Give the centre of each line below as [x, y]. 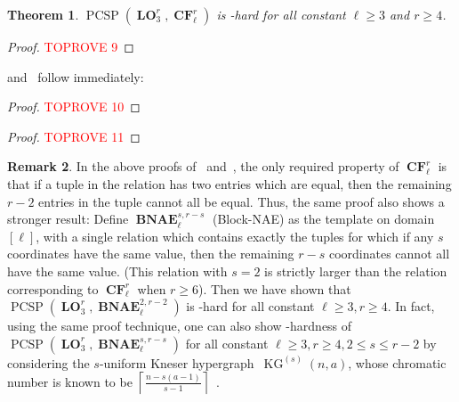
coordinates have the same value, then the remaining [151, 254]
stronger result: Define [68, 219]
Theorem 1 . [43, 14]
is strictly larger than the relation [356, 271]
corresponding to [53, 288]
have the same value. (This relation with [117, 271]
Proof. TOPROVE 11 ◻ [74, 136]
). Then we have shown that [275, 288]
